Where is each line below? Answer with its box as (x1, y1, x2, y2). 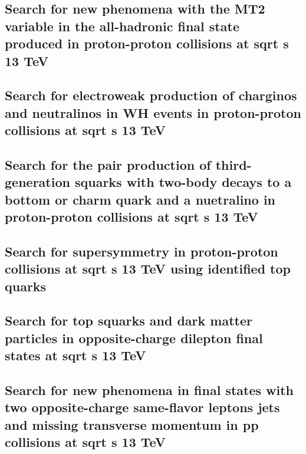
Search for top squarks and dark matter (5, 311, 252, 330)
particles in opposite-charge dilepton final (5, 328, 263, 347)
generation (5, 173, 70, 191)
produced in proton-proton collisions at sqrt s (5, 34, 289, 52)
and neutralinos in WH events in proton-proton (5, 103, 301, 121)
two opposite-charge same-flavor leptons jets (5, 398, 280, 416)
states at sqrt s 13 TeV (5, 346, 146, 364)
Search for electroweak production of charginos (5, 86, 297, 104)
